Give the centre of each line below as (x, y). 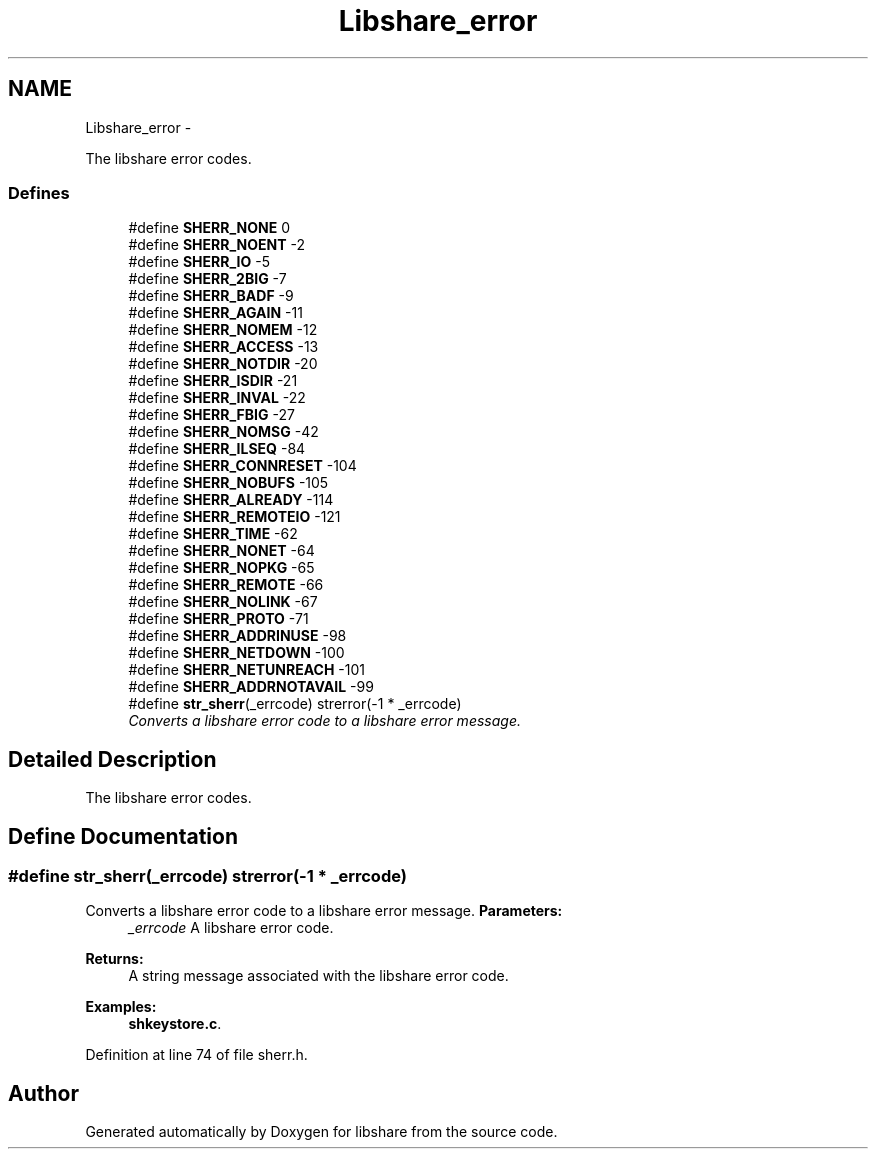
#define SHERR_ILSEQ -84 (217, 449)
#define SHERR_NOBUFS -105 (228, 483)
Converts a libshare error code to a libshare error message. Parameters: (324, 911)
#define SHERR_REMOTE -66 (226, 585)
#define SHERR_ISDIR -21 (213, 381)
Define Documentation (123, 836)
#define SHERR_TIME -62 (213, 534)
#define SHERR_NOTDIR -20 (223, 364)
